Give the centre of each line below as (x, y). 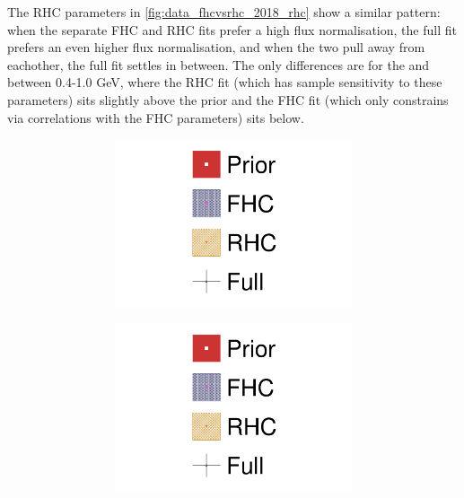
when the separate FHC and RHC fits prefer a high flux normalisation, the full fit (232, 29)
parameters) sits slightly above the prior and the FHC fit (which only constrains (228, 99)
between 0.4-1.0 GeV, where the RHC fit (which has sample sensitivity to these (225, 82)
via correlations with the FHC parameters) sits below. (156, 117)
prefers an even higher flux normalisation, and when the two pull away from (216, 47)
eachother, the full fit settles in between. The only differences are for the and (219, 64)
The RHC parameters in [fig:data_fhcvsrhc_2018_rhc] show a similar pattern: (224, 12)
